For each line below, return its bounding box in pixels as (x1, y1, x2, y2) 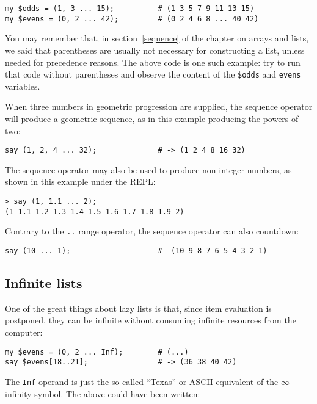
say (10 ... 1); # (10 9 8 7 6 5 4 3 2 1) (5, 246, 268, 255)
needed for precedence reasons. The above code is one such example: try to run (5, 56, 301, 68)
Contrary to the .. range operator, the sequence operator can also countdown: (5, 225, 299, 237)
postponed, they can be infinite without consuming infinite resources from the (5, 314, 296, 326)
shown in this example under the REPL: (5, 175, 156, 188)
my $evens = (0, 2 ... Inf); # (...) (5, 347, 189, 356)
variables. (5, 79, 40, 92)
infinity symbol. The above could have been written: (5, 387, 200, 400)
